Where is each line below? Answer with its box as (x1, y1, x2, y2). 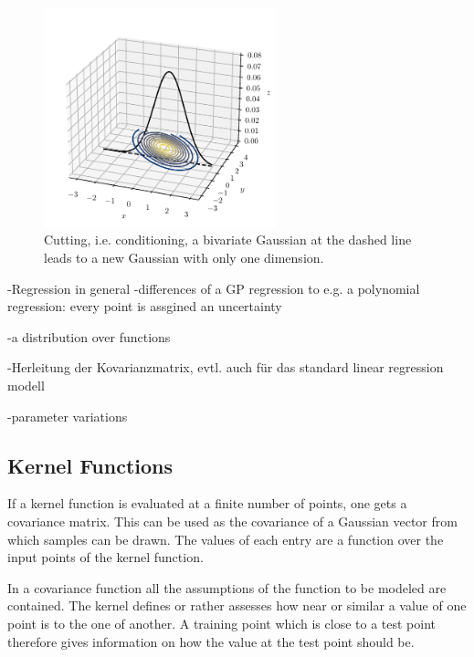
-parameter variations (7, 406, 128, 425)
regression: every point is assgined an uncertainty (7, 297, 282, 316)
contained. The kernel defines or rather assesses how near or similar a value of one (7, 596, 467, 615)
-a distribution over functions (7, 327, 171, 346)
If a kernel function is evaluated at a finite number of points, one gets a (7, 494, 407, 513)
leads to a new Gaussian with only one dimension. (44, 247, 324, 266)
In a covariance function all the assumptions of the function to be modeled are (7, 578, 447, 597)
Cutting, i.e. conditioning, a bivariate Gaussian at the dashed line (44, 230, 412, 249)
